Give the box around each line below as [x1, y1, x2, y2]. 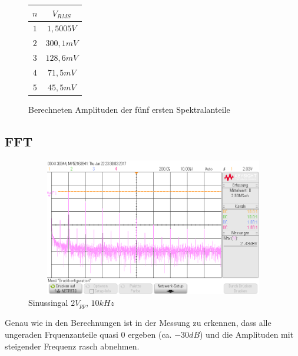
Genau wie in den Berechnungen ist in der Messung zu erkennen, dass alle [5, 316, 271, 329]
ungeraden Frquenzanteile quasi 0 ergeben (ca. [5, 328, 172, 341]
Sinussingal [28, 296, 68, 308]
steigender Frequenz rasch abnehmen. [5, 339, 140, 352]
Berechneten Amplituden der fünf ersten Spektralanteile [28, 103, 230, 115]
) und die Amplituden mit [200, 328, 294, 341]
